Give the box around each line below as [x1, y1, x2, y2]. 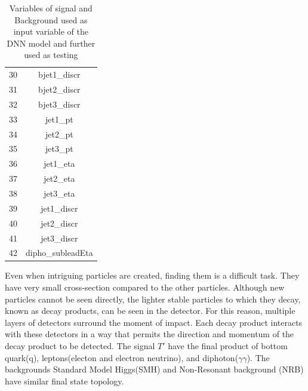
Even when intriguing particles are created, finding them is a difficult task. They [5, 269, 300, 282]
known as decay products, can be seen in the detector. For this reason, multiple [5, 304, 295, 317]
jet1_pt [45, 112, 73, 125]
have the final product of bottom [168, 340, 288, 352]
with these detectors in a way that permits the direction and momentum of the [5, 328, 294, 340]
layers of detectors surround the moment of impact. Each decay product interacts [5, 316, 303, 328]
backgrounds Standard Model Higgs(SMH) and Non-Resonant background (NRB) [5, 363, 304, 375]
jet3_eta [44, 187, 75, 199]
